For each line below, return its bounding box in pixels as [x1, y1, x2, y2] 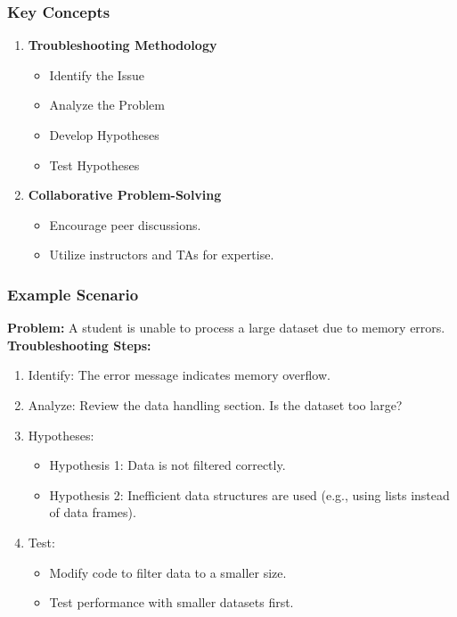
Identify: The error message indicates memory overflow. [28, 366, 331, 384]
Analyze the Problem [49, 95, 165, 114]
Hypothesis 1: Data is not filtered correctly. [49, 456, 286, 474]
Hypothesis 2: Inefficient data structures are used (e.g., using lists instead [49, 485, 450, 504]
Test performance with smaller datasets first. [49, 593, 294, 612]
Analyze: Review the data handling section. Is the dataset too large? [28, 395, 403, 414]
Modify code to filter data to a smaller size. [49, 563, 287, 581]
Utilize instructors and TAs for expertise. [49, 245, 274, 264]
